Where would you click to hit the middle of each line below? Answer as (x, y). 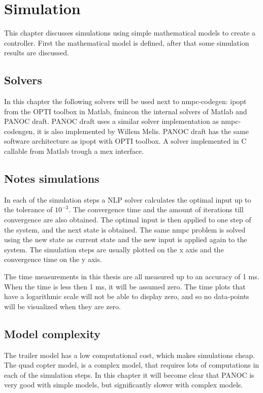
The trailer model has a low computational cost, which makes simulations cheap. (129, 355)
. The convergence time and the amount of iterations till (156, 209)
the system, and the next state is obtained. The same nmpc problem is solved (125, 229)
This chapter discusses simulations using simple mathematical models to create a (130, 33)
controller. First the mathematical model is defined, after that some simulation (127, 42)
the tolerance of (28, 209)
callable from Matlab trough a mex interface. (74, 151)
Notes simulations (52, 178)
